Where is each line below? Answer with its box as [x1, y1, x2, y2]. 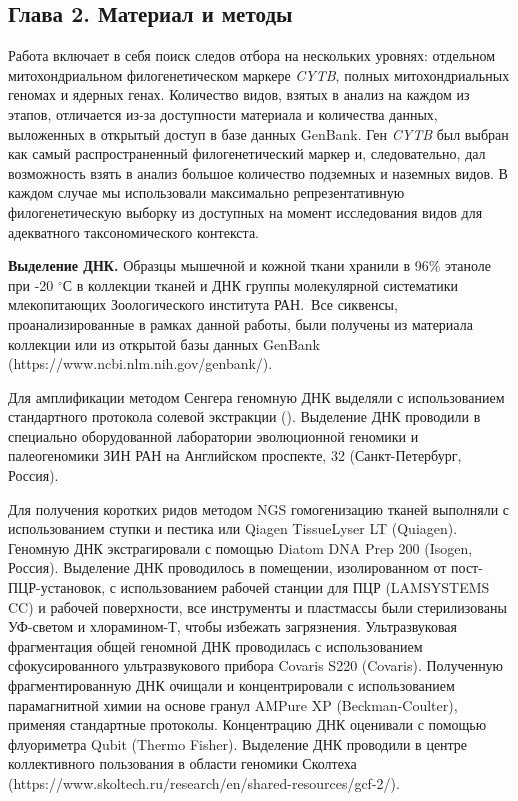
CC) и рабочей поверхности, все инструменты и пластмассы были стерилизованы [8, 596, 507, 617]
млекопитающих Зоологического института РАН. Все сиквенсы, [8, 294, 398, 315]
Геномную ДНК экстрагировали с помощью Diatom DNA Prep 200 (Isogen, [8, 537, 473, 558]
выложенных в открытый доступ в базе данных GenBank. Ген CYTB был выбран [8, 123, 509, 144]
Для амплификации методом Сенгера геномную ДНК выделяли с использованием [8, 386, 505, 407]
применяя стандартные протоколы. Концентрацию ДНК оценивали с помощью [8, 714, 487, 735]
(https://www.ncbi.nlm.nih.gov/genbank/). [8, 353, 273, 374]
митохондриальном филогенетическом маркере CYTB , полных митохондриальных [8, 64, 510, 85]
